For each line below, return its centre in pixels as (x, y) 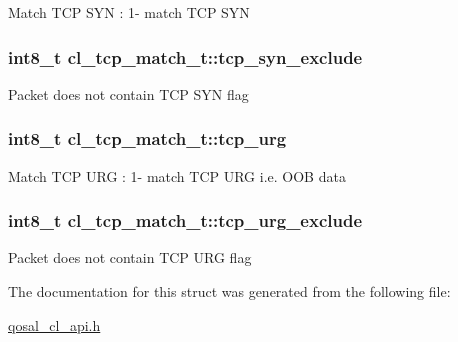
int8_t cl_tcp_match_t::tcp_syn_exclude (185, 56)
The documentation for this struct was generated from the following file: (229, 291)
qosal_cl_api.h (54, 324)
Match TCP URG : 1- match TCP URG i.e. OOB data (177, 175)
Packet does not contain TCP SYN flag (128, 93)
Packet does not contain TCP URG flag (130, 257)
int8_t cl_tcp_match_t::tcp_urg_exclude (185, 220)
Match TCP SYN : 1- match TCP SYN (129, 12)
